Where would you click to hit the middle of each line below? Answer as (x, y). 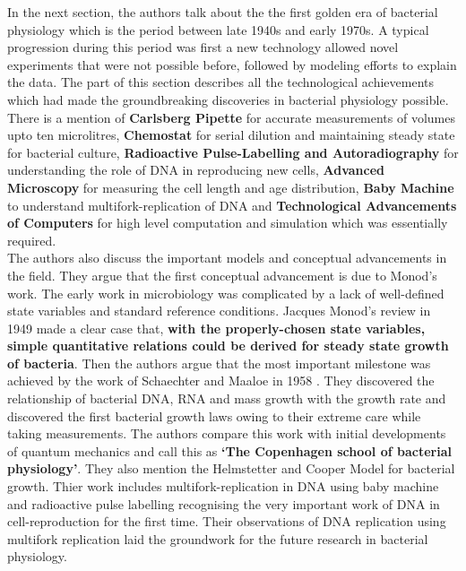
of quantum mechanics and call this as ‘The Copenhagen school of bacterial (229, 450)
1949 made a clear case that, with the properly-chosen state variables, (216, 328)
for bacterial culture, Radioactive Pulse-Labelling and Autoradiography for (233, 152)
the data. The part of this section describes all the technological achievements (221, 82)
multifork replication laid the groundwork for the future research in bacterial (218, 538)
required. (32, 240)
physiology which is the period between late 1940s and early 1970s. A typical (218, 29)
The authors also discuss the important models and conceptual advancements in (227, 258)
